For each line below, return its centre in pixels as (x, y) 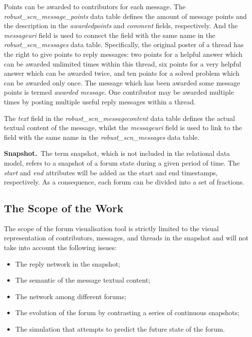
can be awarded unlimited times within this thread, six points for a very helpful (123, 63)
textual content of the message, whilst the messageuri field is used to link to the (123, 127)
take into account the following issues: (60, 247)
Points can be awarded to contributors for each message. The (95, 6)
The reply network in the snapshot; (68, 263)
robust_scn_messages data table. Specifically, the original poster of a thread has (124, 44)
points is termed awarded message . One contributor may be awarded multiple (119, 92)
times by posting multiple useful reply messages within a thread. (100, 101)
